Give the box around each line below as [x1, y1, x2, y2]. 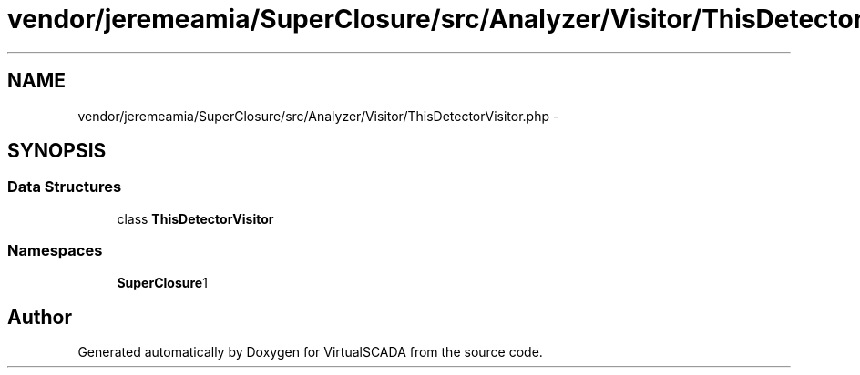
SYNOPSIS [7, 139, 107, 163]
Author [7, 305, 72, 329]
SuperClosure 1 [117, 274, 208, 290]
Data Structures [7, 177, 122, 197]
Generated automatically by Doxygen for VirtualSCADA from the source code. [77, 344, 543, 360]
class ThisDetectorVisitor [117, 210, 274, 227]
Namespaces [7, 241, 103, 260]
